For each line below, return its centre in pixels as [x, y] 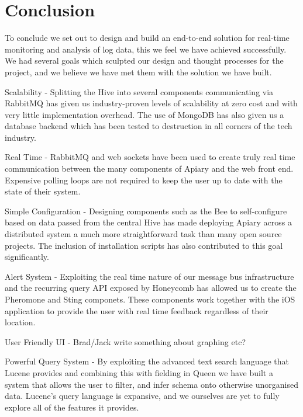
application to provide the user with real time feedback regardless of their [137, 310]
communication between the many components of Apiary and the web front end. [149, 168]
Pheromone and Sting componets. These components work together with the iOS [150, 299]
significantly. [27, 257]
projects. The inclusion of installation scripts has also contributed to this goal [144, 245]
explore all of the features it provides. [72, 407]
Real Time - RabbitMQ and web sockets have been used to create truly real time [150, 157]
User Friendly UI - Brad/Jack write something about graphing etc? [125, 341]
